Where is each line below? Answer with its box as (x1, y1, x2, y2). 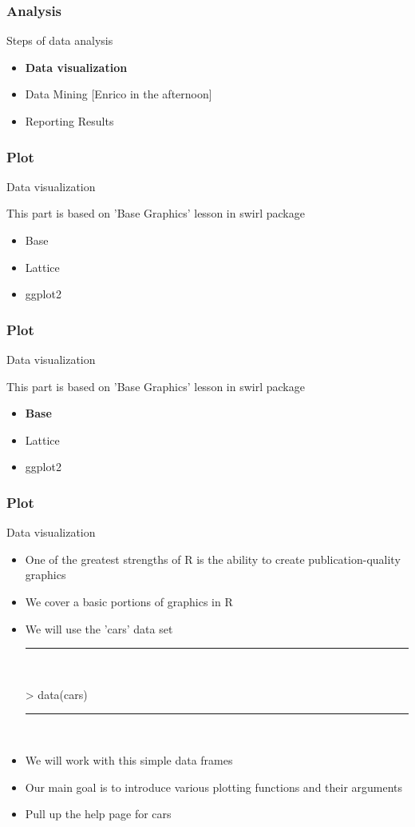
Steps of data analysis (6, 32, 113, 49)
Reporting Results (25, 113, 114, 129)
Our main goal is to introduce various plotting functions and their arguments (25, 778, 403, 795)
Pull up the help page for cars (25, 805, 172, 822)
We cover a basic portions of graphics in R (25, 593, 233, 609)
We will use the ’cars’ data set (25, 620, 173, 637)
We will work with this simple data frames (25, 751, 233, 768)
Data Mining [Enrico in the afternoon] (25, 86, 212, 102)
